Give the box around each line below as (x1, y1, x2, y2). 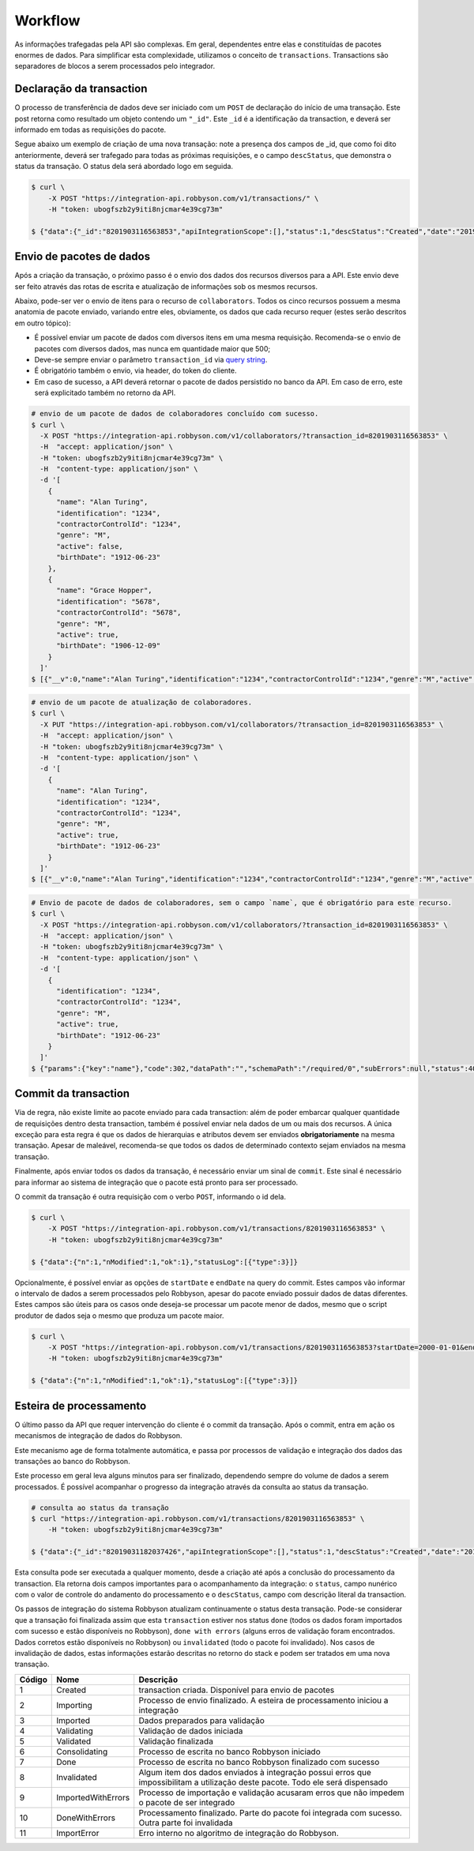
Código (19, 1674, 47, 1685)
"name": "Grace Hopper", (56, 586, 153, 595)
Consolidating (56, 1746, 108, 1757)
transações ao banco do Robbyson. (14, 1456, 130, 1466)
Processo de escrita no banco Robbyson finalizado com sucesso (138, 1756, 380, 1767)
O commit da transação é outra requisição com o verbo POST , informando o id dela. (14, 1192, 287, 1201)
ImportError (56, 1827, 100, 1838)
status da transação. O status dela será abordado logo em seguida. (14, 162, 233, 171)
